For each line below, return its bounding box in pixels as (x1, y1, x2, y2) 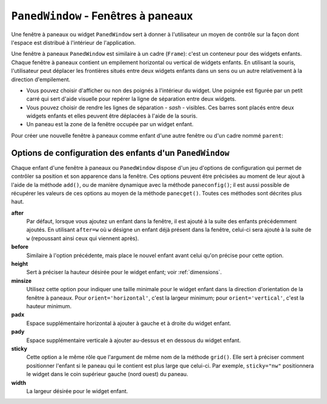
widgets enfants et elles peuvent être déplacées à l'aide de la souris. (26, 112, 198, 120)
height (11, 260, 28, 268)
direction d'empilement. (11, 76, 71, 83)
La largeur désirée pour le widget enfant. (26, 387, 128, 394)
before (11, 243, 28, 251)
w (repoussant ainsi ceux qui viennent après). (26, 234, 139, 242)
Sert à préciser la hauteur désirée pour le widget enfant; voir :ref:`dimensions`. (26, 269, 222, 276)
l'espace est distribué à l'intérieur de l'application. (11, 39, 136, 46)
